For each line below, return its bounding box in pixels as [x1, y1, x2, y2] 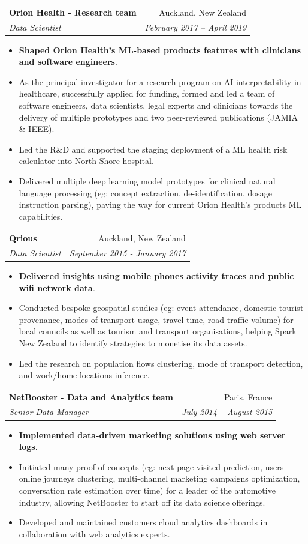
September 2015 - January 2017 [69, 247, 186, 259]
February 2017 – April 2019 [144, 20, 247, 33]
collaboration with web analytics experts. [19, 527, 170, 540]
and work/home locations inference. [19, 369, 150, 381]
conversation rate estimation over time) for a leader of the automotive [19, 483, 276, 496]
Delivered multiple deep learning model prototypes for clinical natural [19, 175, 276, 187]
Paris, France [224, 390, 273, 403]
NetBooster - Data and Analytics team [9, 390, 174, 403]
